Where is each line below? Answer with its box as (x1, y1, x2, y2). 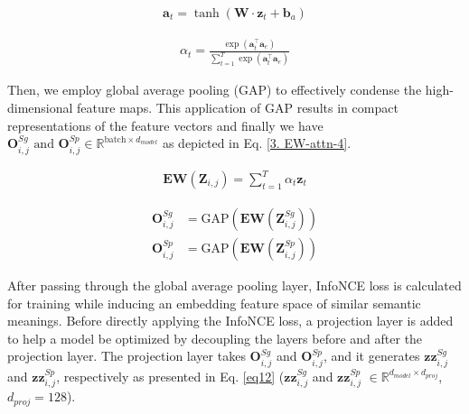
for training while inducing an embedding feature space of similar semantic (7, 293, 421, 312)
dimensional (7, 97, 73, 116)
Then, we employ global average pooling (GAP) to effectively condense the (7, 80, 422, 99)
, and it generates (323, 346, 420, 365)
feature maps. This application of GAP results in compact (77, 97, 399, 116)
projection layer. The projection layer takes (7, 346, 246, 365)
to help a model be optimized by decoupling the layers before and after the (7, 328, 423, 347)
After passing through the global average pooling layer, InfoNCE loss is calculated (7, 276, 462, 295)
